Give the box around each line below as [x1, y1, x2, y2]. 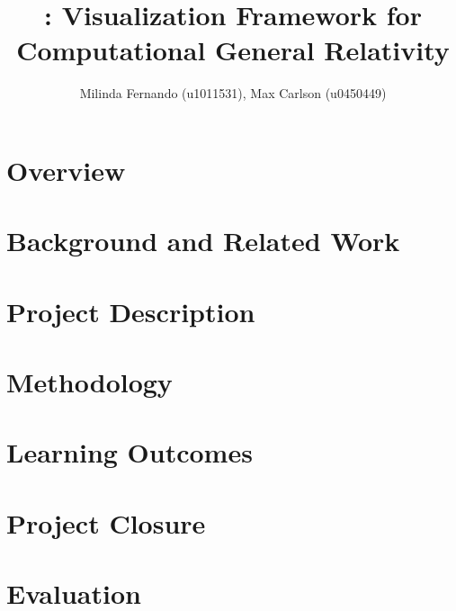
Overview [6, 151, 126, 188]
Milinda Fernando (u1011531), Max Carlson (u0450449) [79, 84, 387, 103]
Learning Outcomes [6, 434, 253, 471]
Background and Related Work [6, 222, 400, 259]
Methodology [6, 364, 173, 400]
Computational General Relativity [16, 31, 450, 68]
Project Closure [6, 504, 206, 541]
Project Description [6, 292, 255, 329]
